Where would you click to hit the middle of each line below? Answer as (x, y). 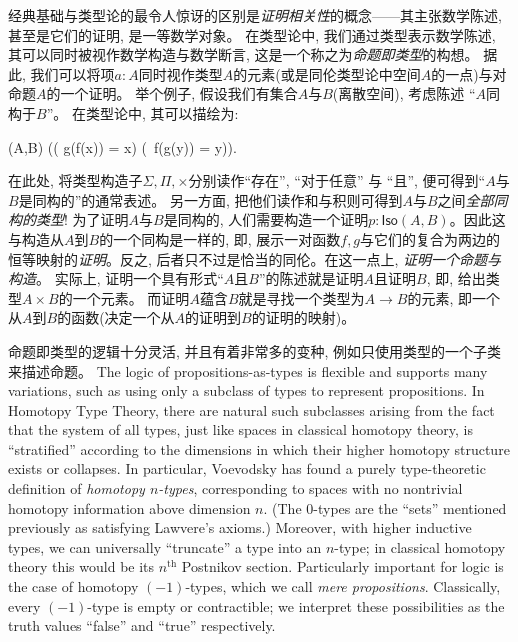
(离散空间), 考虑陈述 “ (404, 93)
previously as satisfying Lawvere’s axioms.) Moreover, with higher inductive (240, 527)
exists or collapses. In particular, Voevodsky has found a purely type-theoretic (247, 468)
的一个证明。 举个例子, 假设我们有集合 (172, 93)
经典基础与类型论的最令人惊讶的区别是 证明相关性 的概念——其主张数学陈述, (255, 15)
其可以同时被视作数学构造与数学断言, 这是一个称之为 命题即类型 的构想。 (243, 54)
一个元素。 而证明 (131, 297)
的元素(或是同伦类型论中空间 (327, 73)
